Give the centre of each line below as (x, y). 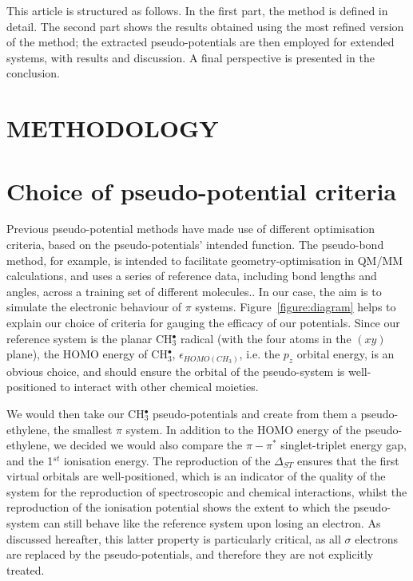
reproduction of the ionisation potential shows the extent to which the (178, 507)
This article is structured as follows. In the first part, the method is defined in (197, 10)
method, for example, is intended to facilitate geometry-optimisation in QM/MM (205, 260)
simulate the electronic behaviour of (94, 307)
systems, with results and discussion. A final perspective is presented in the (191, 57)
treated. (26, 569)
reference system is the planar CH (89, 338)
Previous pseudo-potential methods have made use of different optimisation (191, 229)
